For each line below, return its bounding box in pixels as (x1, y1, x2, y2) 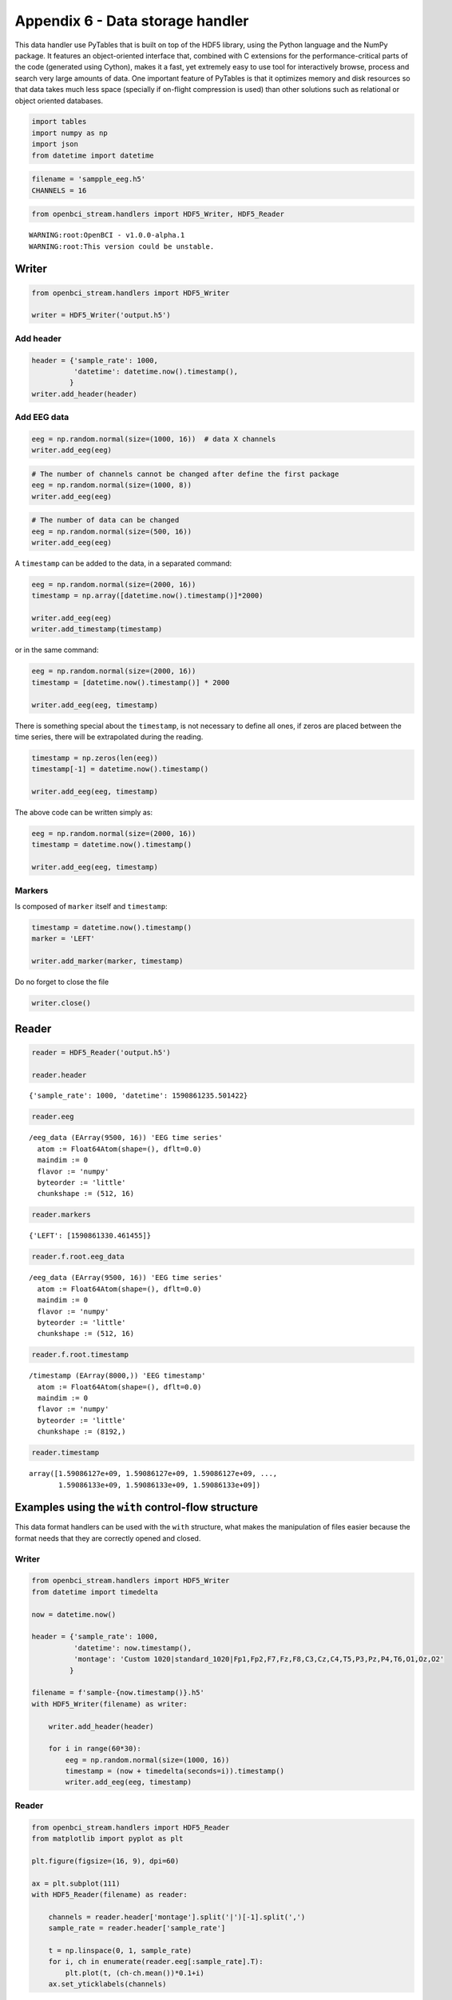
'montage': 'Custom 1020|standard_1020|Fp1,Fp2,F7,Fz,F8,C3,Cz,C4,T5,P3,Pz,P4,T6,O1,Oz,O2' (73, 1654, 445, 1664)
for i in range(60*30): (48, 1744, 141, 1754)
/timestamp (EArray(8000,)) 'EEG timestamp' (29, 1371, 207, 1380)
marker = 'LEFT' (31, 934, 96, 943)
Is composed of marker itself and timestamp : (14, 902, 168, 911)
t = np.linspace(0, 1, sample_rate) (48, 1946, 192, 1955)
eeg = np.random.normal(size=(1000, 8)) (31, 481, 192, 490)
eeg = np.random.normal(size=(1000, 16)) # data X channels (31, 434, 276, 443)
